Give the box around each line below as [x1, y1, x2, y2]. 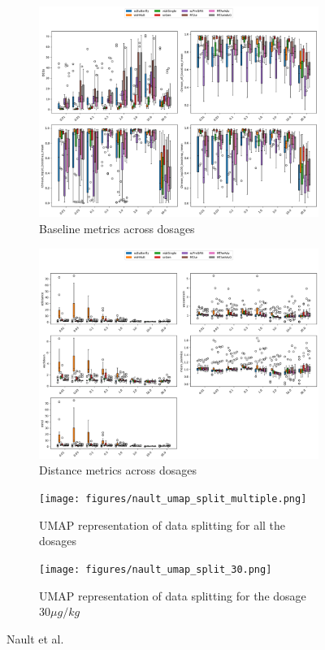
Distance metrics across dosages [39, 461, 197, 479]
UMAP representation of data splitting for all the [39, 516, 286, 533]
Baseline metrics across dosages [39, 219, 195, 236]
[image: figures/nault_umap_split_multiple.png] [39, 493, 307, 505]
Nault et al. [6, 630, 64, 647]
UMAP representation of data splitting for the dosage [39, 587, 306, 604]
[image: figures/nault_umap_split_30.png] [39, 563, 272, 575]
